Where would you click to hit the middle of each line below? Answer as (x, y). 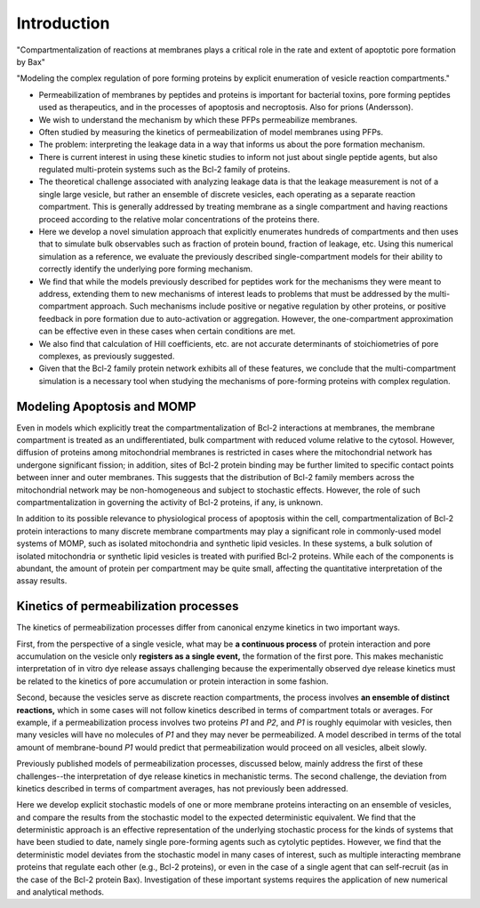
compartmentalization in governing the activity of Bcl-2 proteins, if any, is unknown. (170, 502)
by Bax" (31, 61)
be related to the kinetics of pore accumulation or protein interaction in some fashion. (172, 681)
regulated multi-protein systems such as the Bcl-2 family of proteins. (164, 170)
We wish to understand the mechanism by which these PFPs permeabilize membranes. (198, 119)
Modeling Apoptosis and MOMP (106, 406)
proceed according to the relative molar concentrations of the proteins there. (179, 219)
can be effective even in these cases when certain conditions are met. (167, 331)
